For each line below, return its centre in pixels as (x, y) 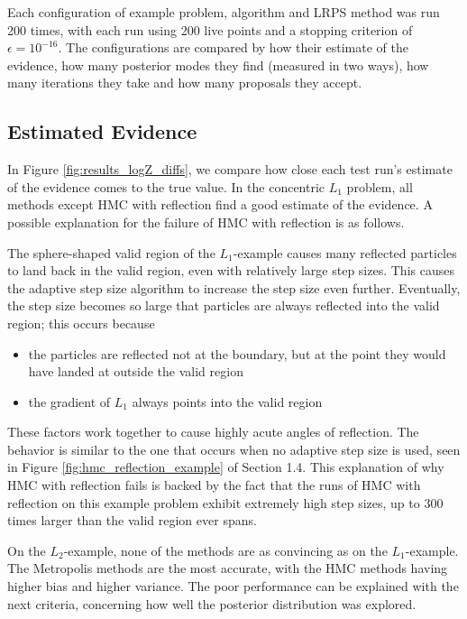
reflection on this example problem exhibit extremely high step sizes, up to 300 (225, 502)
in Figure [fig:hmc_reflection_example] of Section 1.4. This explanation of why (226, 467)
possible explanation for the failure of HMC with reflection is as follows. (206, 222)
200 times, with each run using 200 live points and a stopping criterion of (210, 29)
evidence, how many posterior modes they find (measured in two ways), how (218, 65)
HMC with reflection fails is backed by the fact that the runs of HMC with (214, 485)
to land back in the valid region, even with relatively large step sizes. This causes (231, 270)
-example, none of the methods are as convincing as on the (225, 550)
